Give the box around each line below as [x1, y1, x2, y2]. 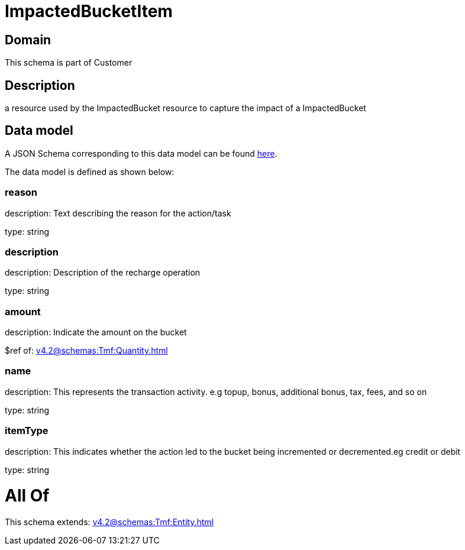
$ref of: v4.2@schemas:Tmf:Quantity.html [5, 345, 168, 356]
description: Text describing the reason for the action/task [5, 208, 231, 218]
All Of [5, 486, 50, 506]
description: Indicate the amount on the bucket [5, 327, 187, 338]
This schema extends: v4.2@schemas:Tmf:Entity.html [5, 517, 214, 528]
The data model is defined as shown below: [5, 166, 175, 177]
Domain [5, 32, 51, 47]
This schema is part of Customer [5, 57, 133, 68]
